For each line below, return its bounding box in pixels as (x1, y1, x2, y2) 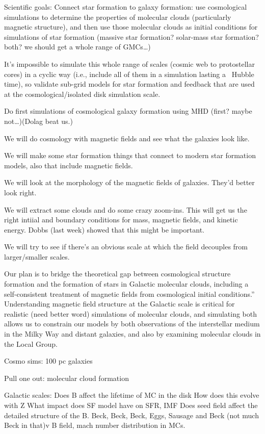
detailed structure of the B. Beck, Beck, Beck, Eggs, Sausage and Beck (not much (4, 410, 259, 420)
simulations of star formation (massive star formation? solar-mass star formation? (4, 31, 259, 42)
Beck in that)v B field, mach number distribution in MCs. (4, 420, 185, 430)
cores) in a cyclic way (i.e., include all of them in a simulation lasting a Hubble (4, 68, 254, 79)
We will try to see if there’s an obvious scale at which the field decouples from (4, 241, 248, 252)
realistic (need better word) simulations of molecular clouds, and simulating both (4, 308, 257, 319)
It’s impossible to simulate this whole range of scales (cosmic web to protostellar (4, 58, 255, 69)
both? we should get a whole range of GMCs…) (4, 41, 151, 52)
